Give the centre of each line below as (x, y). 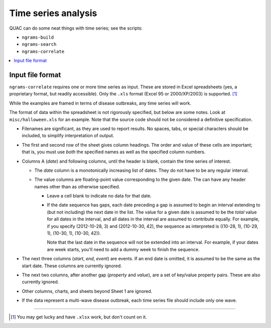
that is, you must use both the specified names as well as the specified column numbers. (114, 152)
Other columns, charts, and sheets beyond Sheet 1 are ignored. (87, 291)
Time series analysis (53, 13)
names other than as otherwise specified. (77, 186)
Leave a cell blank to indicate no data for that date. (99, 196)
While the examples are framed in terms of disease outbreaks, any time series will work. (100, 103)
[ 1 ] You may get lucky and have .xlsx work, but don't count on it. (79, 317)
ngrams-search (39, 44)
